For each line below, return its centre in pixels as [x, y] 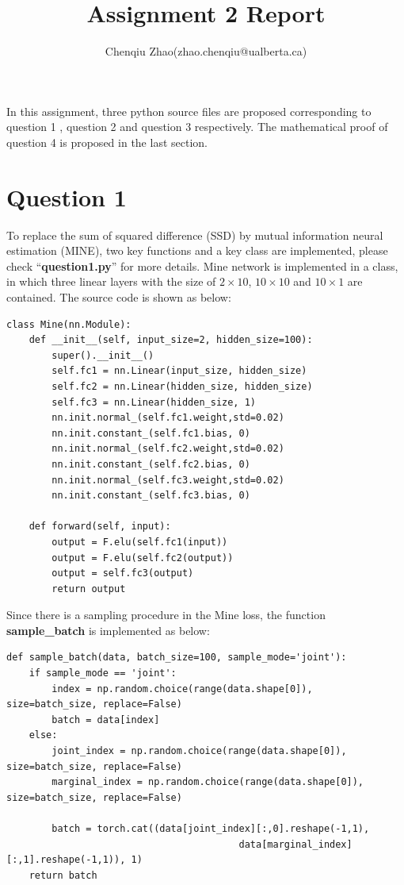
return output [89, 589]
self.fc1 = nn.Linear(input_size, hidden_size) [179, 371]
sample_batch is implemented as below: [108, 630]
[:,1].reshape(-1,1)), [66, 860]
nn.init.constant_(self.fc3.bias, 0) [151, 496]
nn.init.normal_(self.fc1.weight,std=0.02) [168, 418]
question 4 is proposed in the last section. [107, 142]
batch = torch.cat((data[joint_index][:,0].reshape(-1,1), [211, 829]
